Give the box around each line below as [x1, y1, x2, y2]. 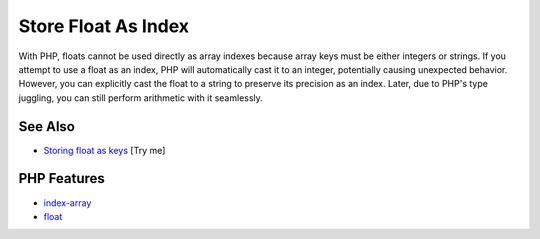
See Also [18, 118, 75, 135]
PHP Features [18, 170, 105, 187]
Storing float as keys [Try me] [43, 144, 166, 156]
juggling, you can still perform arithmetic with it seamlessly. [18, 91, 264, 104]
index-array [43, 196, 92, 209]
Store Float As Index [18, 15, 190, 37]
